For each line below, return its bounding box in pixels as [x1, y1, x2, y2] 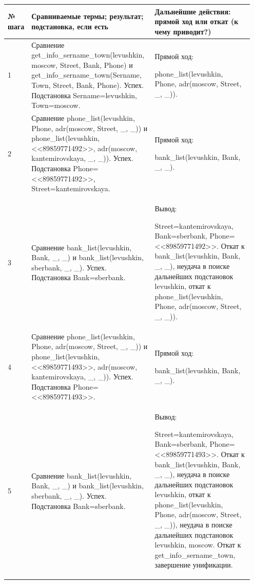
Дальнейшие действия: [154, 6, 231, 16]
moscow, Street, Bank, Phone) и [31, 59, 133, 70]
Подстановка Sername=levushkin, [31, 89, 137, 100]
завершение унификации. [154, 559, 233, 570]
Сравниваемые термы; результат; [31, 11, 144, 22]
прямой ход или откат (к [154, 16, 239, 27]
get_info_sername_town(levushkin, [31, 49, 145, 60]
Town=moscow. [31, 100, 81, 111]
